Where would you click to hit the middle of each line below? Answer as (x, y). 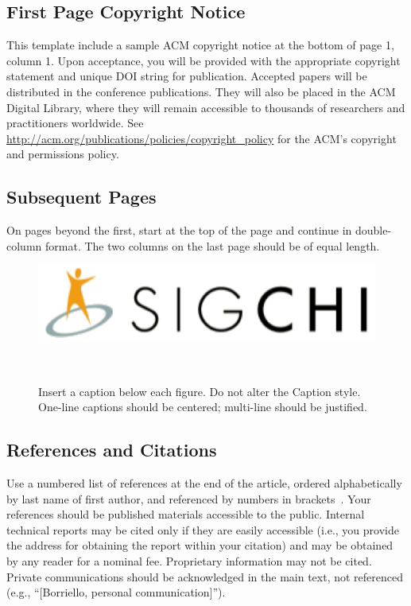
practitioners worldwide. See (75, 123)
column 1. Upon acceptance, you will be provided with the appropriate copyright (204, 60)
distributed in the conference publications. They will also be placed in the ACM (201, 91)
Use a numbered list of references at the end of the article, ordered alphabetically (204, 483)
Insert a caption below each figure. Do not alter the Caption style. (200, 391)
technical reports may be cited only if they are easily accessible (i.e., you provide (203, 529)
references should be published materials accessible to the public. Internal (186, 514)
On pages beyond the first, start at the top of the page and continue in (179, 230)
